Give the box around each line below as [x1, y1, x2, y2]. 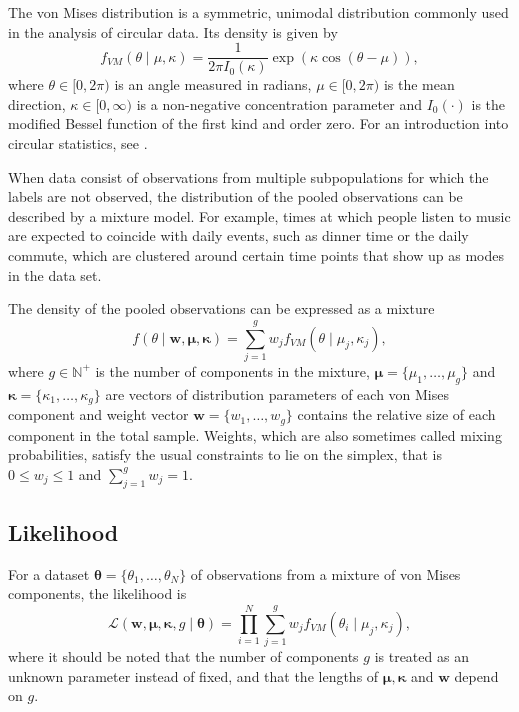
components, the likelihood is [8, 583, 187, 604]
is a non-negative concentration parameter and [136, 93, 422, 114]
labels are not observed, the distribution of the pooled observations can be [8, 186, 463, 207]
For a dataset [8, 563, 90, 584]
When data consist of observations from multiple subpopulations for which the [8, 166, 489, 187]
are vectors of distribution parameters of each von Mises [105, 383, 450, 404]
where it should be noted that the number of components [8, 646, 359, 667]
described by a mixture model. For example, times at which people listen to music [8, 205, 511, 226]
